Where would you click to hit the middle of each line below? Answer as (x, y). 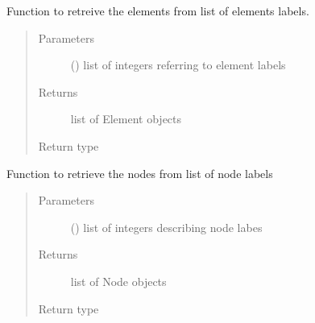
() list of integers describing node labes (166, 227)
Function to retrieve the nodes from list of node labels (140, 173)
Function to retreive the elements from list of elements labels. (158, 10)
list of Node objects (118, 281)
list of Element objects (126, 119)
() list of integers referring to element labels (178, 65)
